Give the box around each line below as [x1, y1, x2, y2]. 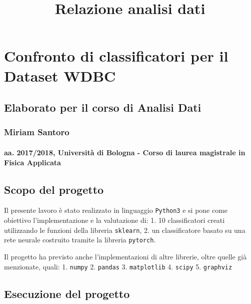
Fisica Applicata [4, 157, 61, 167]
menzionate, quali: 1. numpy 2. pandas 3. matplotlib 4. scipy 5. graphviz [4, 261, 232, 271]
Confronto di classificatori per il [4, 46, 228, 66]
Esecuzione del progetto [4, 285, 130, 301]
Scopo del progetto [4, 181, 104, 197]
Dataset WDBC [4, 65, 116, 86]
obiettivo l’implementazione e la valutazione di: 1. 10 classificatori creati [4, 215, 225, 225]
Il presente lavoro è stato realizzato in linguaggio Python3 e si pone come [4, 205, 228, 215]
